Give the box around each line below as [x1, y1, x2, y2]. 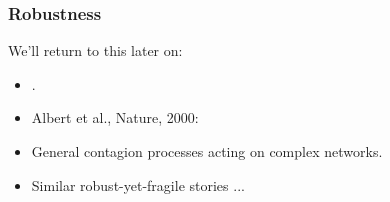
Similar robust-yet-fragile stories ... [31, 174, 245, 195]
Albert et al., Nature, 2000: [31, 107, 199, 128]
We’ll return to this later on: [8, 40, 183, 61]
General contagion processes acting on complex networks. [31, 141, 383, 161]
